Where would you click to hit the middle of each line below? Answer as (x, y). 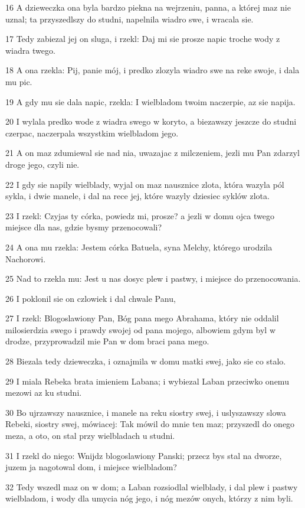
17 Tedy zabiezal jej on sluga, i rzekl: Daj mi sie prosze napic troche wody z (143, 39)
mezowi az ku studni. (44, 393)
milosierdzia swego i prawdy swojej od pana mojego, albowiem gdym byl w (141, 329)
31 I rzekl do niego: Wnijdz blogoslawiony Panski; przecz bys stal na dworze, (144, 455)
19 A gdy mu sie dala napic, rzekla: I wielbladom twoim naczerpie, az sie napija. (150, 101)
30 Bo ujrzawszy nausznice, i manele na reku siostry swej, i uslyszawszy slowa (146, 412)
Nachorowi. (26, 258)
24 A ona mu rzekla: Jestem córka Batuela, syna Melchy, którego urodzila (139, 247)
